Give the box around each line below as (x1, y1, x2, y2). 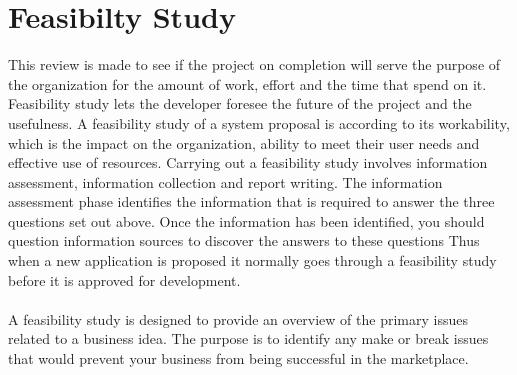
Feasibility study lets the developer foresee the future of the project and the (8, 93, 472, 114)
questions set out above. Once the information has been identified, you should (8, 210, 485, 231)
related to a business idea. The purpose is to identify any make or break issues (8, 328, 489, 349)
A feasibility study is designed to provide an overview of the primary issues (8, 308, 468, 329)
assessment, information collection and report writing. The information (8, 171, 443, 192)
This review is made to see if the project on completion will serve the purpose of (8, 54, 501, 75)
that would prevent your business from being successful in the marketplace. (8, 348, 469, 369)
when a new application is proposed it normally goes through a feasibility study (8, 250, 497, 271)
